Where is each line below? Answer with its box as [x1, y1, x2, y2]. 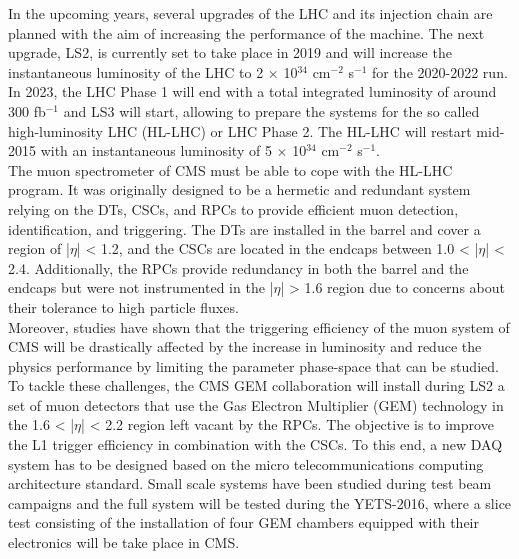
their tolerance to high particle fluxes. [8, 296, 239, 317]
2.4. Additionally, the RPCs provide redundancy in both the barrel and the [8, 257, 469, 278]
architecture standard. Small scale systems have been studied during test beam [8, 473, 492, 494]
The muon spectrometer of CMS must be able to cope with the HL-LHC [8, 159, 453, 180]
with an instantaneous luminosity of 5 [40, 140, 272, 161]
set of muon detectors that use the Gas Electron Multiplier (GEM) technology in [8, 394, 504, 415]
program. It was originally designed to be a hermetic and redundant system [8, 179, 471, 200]
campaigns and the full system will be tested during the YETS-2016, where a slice [8, 492, 512, 513]
